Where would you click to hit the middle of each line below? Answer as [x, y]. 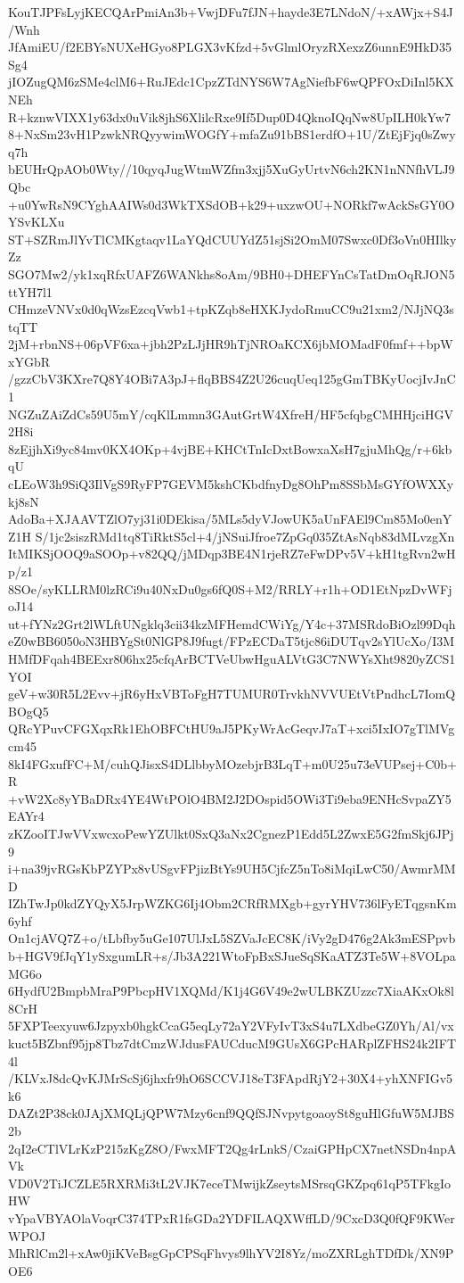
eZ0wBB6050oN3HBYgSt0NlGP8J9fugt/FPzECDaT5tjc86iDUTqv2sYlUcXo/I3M [232, 641]
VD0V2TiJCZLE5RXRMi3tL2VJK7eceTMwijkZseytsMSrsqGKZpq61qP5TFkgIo [230, 1183]
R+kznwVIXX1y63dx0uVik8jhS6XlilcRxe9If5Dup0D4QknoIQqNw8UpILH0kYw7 [229, 116]
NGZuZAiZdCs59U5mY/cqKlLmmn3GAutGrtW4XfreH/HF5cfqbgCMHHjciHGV [231, 414]
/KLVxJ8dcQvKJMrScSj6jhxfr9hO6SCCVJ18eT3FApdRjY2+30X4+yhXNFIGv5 [231, 1078]
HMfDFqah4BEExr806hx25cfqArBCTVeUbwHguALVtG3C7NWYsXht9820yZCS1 [232, 658]
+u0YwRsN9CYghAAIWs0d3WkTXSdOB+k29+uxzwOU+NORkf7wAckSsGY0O [232, 204]
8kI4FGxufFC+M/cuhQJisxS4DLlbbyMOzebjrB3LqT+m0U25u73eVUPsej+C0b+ [232, 763]
